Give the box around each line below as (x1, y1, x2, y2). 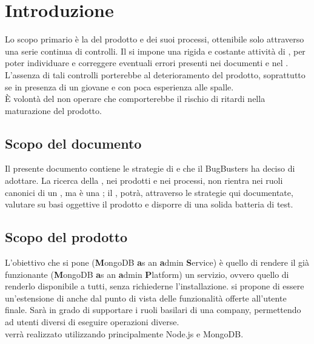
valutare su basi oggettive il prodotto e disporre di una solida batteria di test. (5, 198, 293, 211)
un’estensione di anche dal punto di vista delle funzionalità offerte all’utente (5, 291, 287, 304)
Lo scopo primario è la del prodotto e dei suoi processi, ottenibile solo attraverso (5, 33, 304, 46)
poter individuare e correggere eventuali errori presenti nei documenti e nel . (5, 56, 289, 69)
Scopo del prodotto (5, 228, 128, 246)
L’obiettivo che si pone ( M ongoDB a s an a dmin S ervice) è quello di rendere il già (5, 256, 309, 269)
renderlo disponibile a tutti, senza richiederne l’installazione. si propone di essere (5, 280, 304, 292)
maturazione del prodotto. (5, 104, 102, 116)
